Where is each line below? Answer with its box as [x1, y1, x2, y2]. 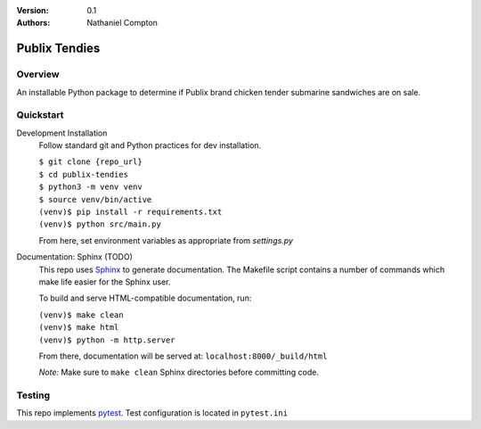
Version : [16, 5, 49, 15]
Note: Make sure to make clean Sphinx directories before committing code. [38, 367, 320, 378]
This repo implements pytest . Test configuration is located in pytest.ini [16, 408, 289, 418]
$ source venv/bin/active [38, 194, 152, 204]
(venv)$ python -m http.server [38, 334, 175, 345]
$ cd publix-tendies [38, 169, 129, 179]
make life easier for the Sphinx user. [38, 276, 171, 287]
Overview [16, 68, 60, 80]
